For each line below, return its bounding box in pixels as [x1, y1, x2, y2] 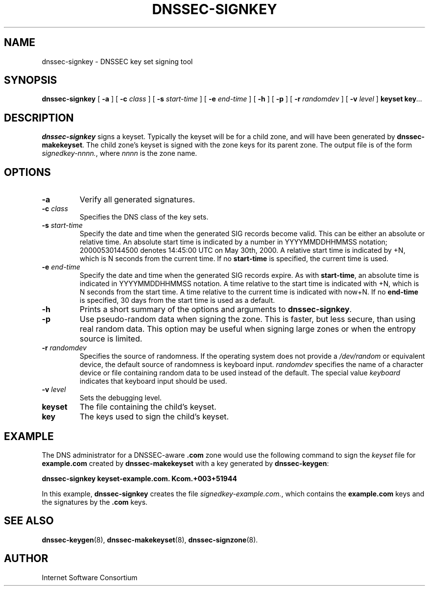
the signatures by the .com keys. [42, 497, 148, 506]
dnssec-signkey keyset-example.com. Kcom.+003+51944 [42, 474, 237, 483]
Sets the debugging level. [79, 393, 162, 402]
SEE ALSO [4, 515, 54, 527]
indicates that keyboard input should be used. [79, 377, 227, 386]
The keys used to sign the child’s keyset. [79, 412, 229, 422]
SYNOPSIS [4, 74, 57, 87]
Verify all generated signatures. [79, 195, 195, 205]
